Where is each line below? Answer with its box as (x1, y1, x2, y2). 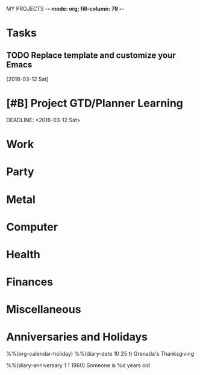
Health (6, 247, 40, 261)
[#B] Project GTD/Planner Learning (6, 96, 184, 110)
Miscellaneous (6, 303, 81, 317)
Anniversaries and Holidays (6, 330, 148, 344)
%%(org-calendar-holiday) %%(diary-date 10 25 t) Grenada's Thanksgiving (6, 350, 195, 358)
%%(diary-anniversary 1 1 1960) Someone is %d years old (6, 362, 151, 369)
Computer (6, 220, 58, 234)
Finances (6, 275, 53, 289)
